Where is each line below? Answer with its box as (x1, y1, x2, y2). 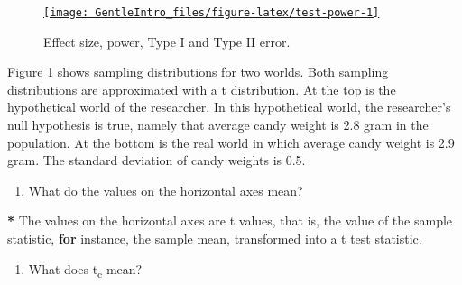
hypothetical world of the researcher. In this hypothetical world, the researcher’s (7, 97, 451, 116)
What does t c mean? (28, 259, 143, 280)
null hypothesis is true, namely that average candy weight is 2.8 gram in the (7, 115, 429, 134)
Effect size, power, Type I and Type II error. (43, 32, 291, 51)
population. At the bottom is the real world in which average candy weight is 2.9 (7, 133, 455, 152)
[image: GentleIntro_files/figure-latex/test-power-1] (43, 6, 380, 19)
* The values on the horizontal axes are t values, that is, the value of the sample (7, 211, 453, 230)
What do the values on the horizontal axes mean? (28, 180, 303, 199)
